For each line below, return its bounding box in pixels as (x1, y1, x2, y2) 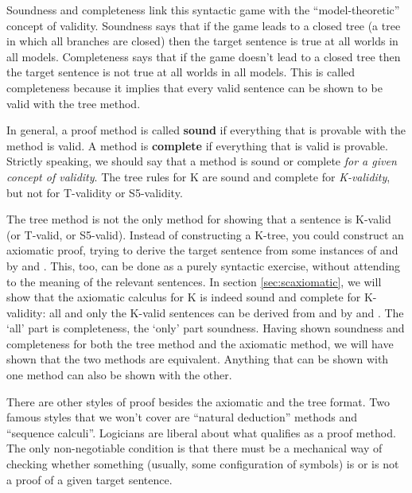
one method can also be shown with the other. (6, 367, 232, 383)
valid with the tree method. (6, 95, 141, 111)
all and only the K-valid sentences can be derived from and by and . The (49, 304, 404, 320)
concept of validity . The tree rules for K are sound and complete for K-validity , (6, 168, 391, 184)
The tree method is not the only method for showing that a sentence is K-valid (6, 211, 391, 227)
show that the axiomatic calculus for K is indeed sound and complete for (6, 289, 361, 305)
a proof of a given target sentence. (6, 471, 173, 487)
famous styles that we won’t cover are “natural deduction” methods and (6, 409, 358, 425)
